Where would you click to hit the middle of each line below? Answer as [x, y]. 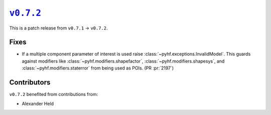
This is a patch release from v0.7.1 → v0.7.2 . [58, 28]
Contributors [30, 82]
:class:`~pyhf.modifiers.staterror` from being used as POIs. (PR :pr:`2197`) [98, 68]
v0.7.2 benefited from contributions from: [53, 94]
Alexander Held [38, 103]
